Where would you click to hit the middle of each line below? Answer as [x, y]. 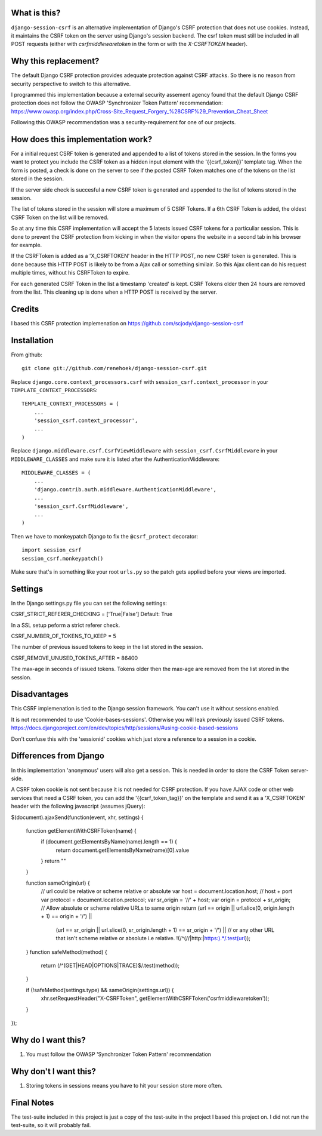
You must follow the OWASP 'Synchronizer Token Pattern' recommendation [119, 1054]
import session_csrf [52, 550]
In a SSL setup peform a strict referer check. [66, 625]
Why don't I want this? [54, 1071]
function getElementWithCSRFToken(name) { [81, 830]
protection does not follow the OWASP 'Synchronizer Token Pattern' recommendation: [117, 103]
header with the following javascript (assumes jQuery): [78, 806]
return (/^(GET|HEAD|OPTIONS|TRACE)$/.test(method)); [110, 965]
